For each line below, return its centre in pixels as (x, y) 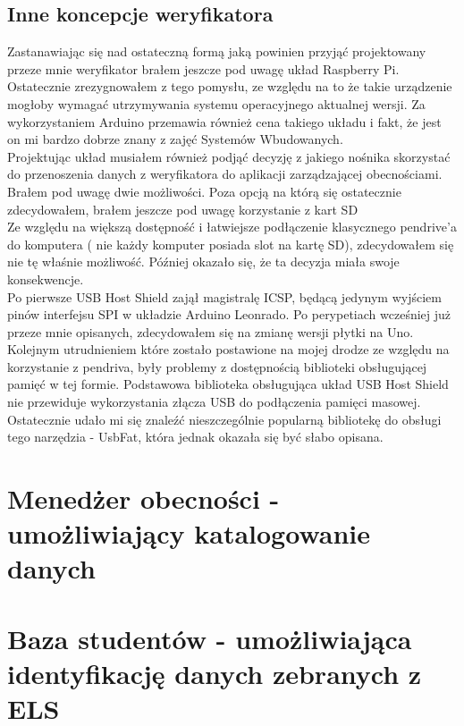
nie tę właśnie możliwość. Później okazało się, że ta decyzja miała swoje (203, 262)
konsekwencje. (46, 279)
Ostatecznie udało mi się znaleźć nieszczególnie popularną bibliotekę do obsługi (224, 419)
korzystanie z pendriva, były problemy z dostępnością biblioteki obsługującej (217, 366)
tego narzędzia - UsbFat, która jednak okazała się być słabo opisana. (195, 437)
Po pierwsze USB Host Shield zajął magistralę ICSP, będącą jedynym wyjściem (224, 296)
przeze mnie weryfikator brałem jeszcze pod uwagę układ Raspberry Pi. (203, 68)
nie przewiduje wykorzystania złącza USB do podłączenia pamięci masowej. (214, 402)
